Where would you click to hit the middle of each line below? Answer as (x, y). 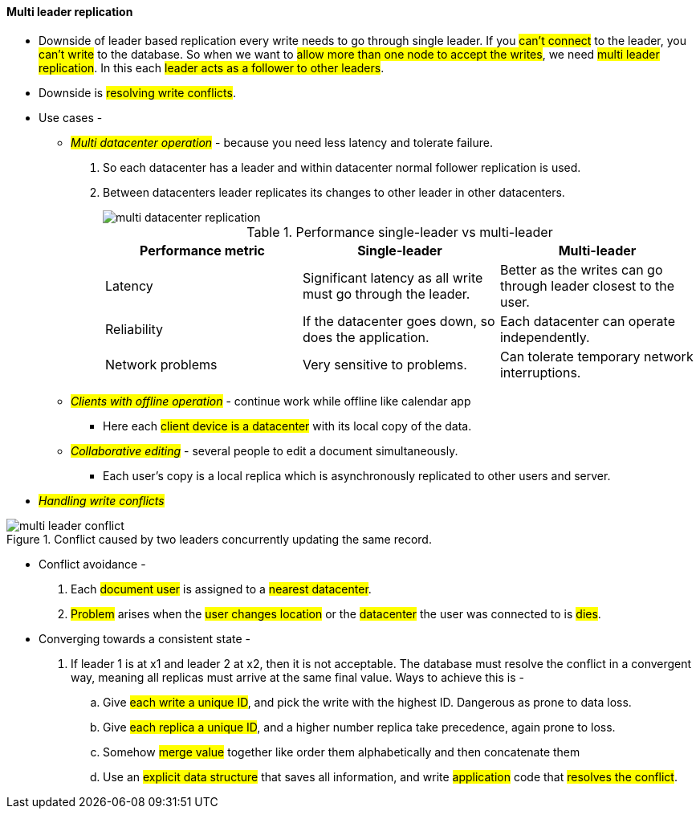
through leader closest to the (587, 285)
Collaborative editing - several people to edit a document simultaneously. (265, 450)
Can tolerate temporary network (596, 356)
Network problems (161, 364)
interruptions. (540, 372)
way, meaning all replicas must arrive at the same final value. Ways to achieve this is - (297, 677)
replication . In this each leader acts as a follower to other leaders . (212, 67)
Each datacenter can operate (587, 321)
